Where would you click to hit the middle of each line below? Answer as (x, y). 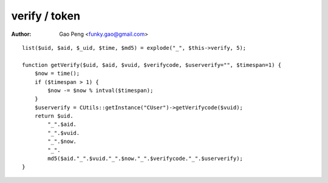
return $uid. (54, 116)
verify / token (46, 16)
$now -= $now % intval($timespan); (101, 90)
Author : (21, 34)
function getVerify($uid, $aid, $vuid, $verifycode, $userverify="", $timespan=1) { (152, 65)
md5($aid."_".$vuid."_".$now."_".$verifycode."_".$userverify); (145, 159)
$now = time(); (57, 74)
